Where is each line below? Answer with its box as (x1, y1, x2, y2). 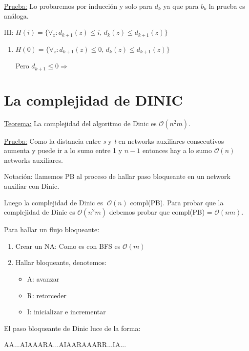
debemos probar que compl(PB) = (109, 207, 212, 217)
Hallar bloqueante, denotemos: (15, 257, 106, 267)
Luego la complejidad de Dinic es (4, 197, 103, 207)
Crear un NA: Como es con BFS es (15, 241, 121, 251)
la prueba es (208, 1, 245, 11)
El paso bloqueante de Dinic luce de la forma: (4, 323, 141, 333)
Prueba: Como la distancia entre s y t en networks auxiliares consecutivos (4, 135, 224, 146)
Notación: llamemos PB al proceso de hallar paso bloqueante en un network (4, 171, 230, 181)
